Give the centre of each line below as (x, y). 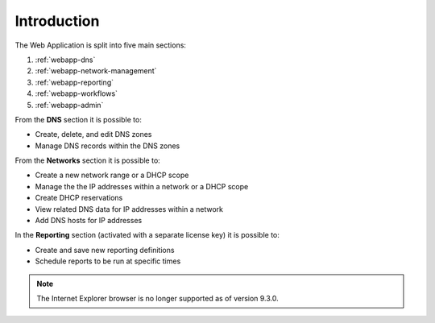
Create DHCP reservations (79, 198)
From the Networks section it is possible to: (87, 160)
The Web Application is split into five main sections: (101, 45)
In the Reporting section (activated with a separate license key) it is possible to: (147, 235)
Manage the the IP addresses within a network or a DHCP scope (142, 186)
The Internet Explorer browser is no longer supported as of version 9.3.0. (158, 298)
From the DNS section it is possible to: (79, 119)
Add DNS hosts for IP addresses (89, 221)
